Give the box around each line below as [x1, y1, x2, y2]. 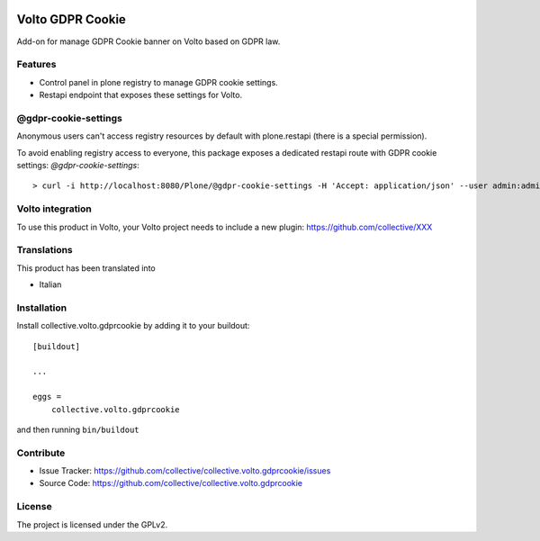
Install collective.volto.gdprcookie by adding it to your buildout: [16, 320, 250, 331]
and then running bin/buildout [16, 424, 139, 435]
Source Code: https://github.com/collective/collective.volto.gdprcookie [39, 478, 303, 489]
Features [16, 59, 57, 71]
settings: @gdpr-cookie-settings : [16, 159, 139, 170]
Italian [39, 279, 62, 290]
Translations [16, 244, 74, 257]
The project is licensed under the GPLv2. [16, 518, 168, 530]
